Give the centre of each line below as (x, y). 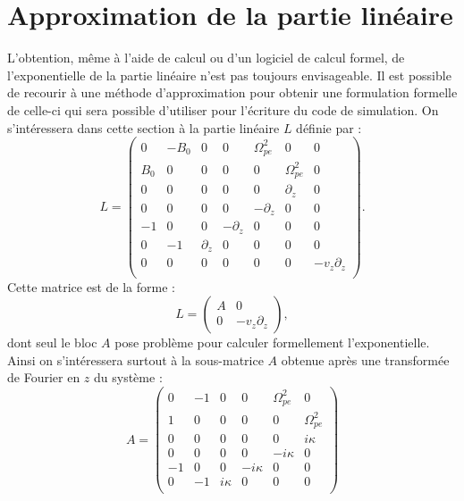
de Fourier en (44, 377)
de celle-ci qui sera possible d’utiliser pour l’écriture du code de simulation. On (223, 109)
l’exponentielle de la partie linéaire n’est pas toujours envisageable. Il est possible (229, 75)
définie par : (329, 127)
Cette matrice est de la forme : (91, 286)
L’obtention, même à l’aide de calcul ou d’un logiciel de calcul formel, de (206, 58)
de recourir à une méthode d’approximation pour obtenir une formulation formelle (232, 92)
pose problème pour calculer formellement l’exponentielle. (272, 342)
